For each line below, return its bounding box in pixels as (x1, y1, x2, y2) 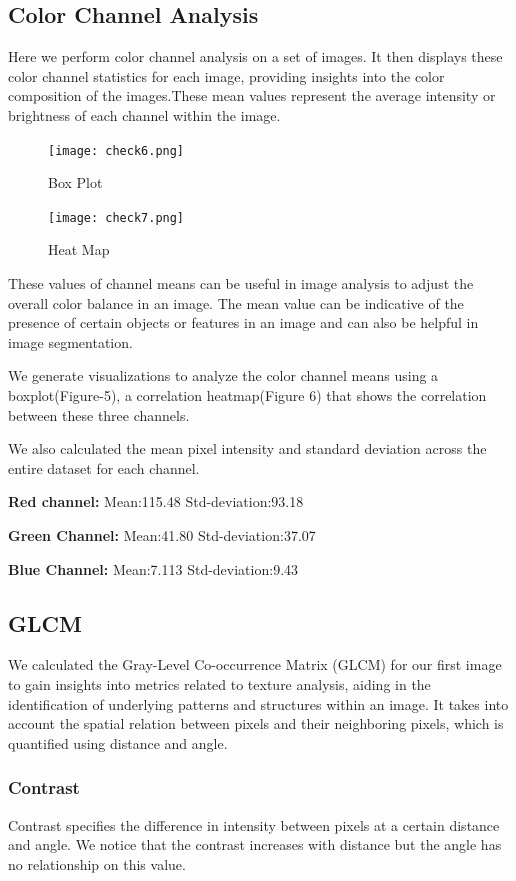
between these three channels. (8, 404, 190, 425)
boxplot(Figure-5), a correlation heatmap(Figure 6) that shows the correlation (8, 385, 487, 406)
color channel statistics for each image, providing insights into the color (8, 65, 445, 86)
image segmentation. (8, 331, 133, 352)
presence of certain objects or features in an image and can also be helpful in (8, 312, 479, 333)
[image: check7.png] (48, 210, 185, 225)
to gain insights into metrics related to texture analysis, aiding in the (8, 674, 431, 694)
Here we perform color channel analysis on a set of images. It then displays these (8, 46, 503, 67)
